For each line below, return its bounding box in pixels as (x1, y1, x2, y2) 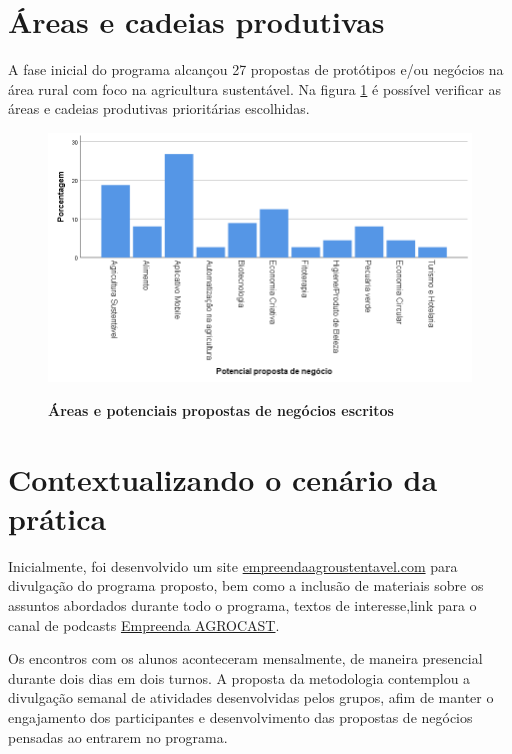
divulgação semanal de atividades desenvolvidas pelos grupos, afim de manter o (8, 687, 494, 708)
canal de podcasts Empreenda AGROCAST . (8, 614, 280, 635)
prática (8, 497, 107, 538)
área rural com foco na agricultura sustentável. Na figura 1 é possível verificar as (8, 78, 502, 99)
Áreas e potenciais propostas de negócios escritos (48, 399, 394, 420)
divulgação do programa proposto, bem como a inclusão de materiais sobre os (8, 575, 484, 596)
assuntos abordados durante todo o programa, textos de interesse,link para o (8, 595, 477, 615)
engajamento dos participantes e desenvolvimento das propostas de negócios (8, 706, 473, 727)
